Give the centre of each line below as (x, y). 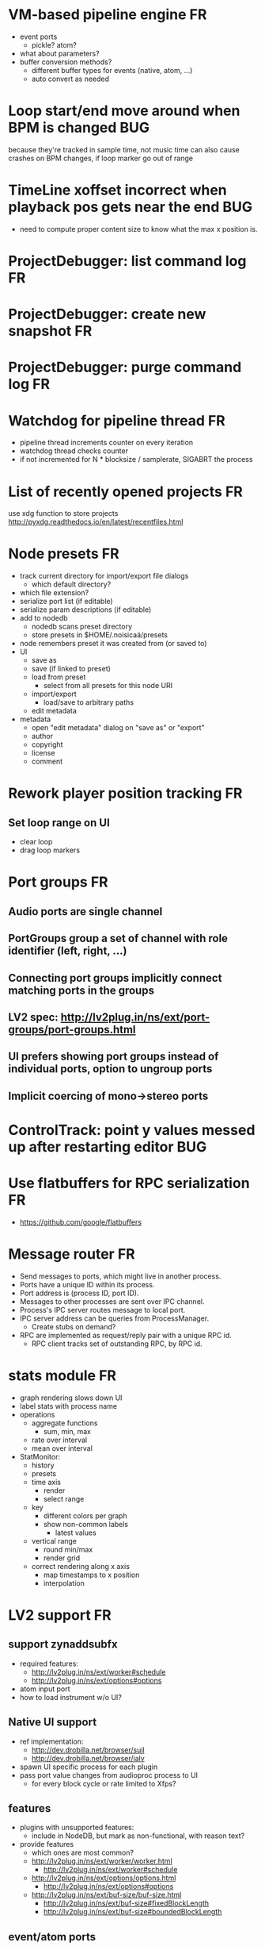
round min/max (68, 1549)
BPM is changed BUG (79, 128)
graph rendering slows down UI (71, 1398)
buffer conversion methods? (66, 62)
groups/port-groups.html (72, 1029)
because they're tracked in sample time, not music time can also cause (124, 149)
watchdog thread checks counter (74, 451)
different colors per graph (85, 1515)
